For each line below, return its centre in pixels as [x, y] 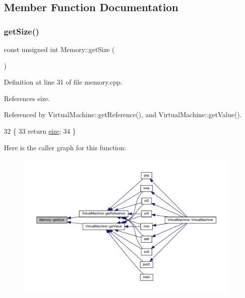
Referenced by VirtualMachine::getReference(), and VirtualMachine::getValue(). [123, 114]
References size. [27, 98]
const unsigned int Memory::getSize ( [59, 49]
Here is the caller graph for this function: [65, 147]
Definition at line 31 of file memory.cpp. [63, 82]
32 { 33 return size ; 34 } [40, 131]
